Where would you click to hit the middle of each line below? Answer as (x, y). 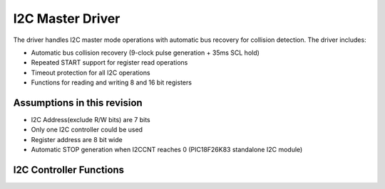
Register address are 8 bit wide (77, 139)
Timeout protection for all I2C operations (91, 72)
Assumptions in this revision (78, 103)
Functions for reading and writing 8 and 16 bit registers (112, 82)
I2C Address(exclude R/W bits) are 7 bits (91, 120)
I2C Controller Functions (69, 170)
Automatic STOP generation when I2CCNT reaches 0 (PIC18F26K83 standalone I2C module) (167, 150)
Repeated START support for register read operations (109, 63)
